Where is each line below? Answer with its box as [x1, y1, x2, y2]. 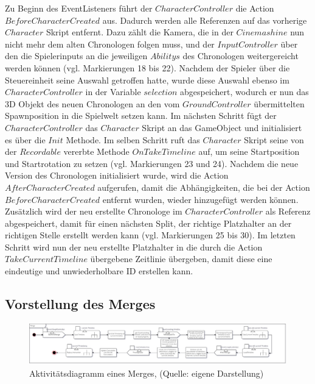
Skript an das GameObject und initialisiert [142, 121, 302, 133]
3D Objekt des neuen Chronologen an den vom [5, 97, 180, 110]
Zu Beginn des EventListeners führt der [5, 2, 153, 14]
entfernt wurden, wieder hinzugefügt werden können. [102, 193, 299, 205]
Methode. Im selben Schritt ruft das [66, 133, 200, 146]
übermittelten [254, 97, 305, 110]
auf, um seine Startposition [198, 145, 300, 158]
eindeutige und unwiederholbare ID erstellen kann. [5, 265, 193, 277]
